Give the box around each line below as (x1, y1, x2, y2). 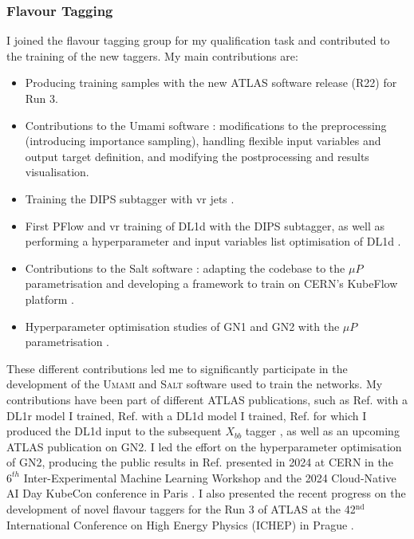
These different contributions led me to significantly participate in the (6, 360, 348, 376)
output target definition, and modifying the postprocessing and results (25, 148, 369, 164)
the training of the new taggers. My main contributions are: (6, 47, 298, 64)
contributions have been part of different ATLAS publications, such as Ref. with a (6, 391, 408, 407)
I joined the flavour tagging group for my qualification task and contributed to (6, 32, 390, 49)
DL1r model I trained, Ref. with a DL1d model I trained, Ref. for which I (6, 407, 367, 423)
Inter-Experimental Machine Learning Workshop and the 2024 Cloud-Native (23, 469, 396, 486)
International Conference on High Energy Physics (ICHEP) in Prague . (6, 516, 354, 533)
